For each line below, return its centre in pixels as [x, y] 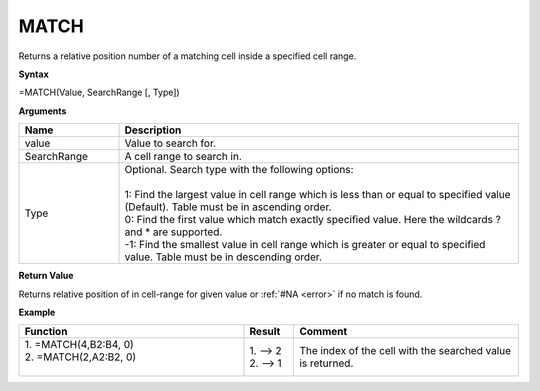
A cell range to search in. [183, 157]
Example [37, 312]
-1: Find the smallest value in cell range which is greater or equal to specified [305, 245]
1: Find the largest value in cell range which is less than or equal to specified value [317, 195]
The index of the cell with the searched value [405, 351]
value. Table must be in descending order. [223, 257]
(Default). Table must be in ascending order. [228, 207]
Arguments [42, 111]
